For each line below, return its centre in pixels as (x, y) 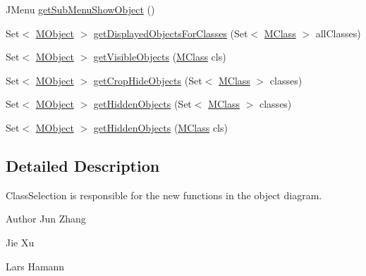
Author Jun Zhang (46, 219)
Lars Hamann (35, 266)
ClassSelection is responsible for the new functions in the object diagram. (164, 195)
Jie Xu (20, 242)
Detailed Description (83, 165)
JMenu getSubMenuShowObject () (80, 9)
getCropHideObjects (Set (148, 80)
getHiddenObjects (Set (142, 104)
